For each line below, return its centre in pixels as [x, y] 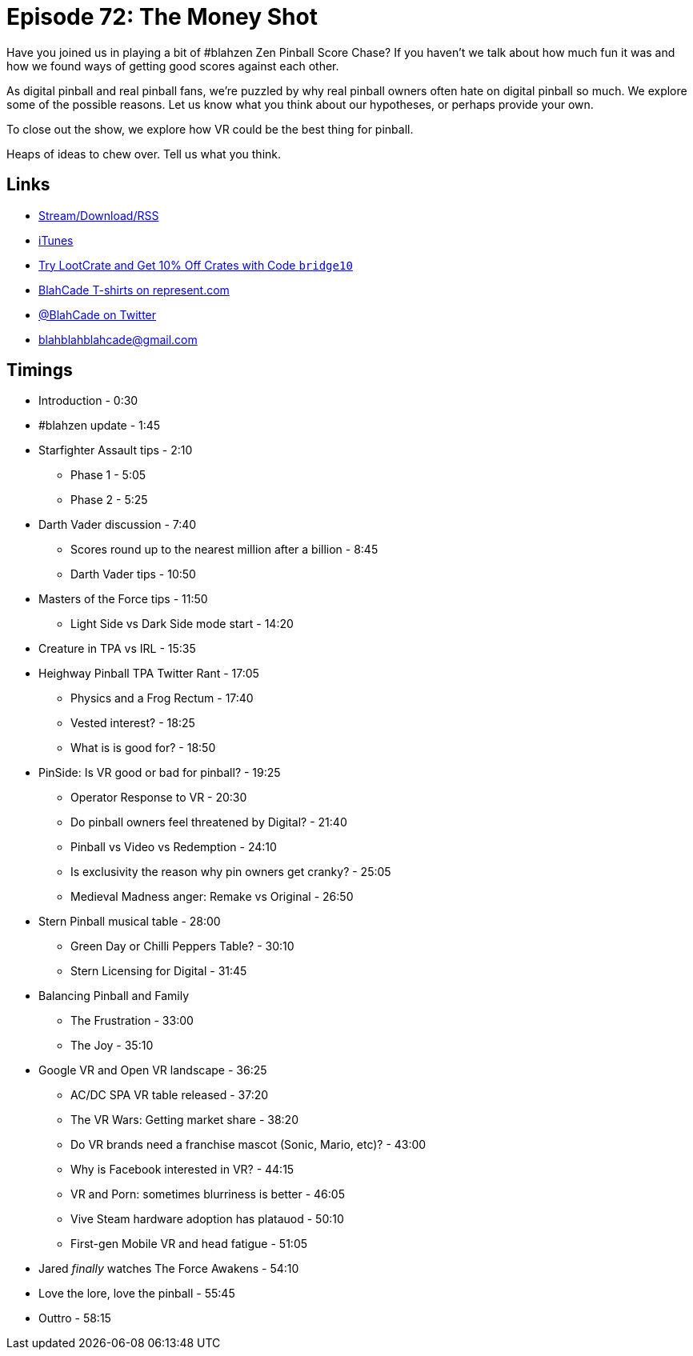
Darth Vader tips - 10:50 [133, 574]
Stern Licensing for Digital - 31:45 [159, 971]
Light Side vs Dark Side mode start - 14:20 [182, 624]
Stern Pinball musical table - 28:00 [130, 922]
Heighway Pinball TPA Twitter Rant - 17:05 [149, 674]
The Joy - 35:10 [112, 1046]
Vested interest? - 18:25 [133, 723]
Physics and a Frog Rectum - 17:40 [162, 698]
